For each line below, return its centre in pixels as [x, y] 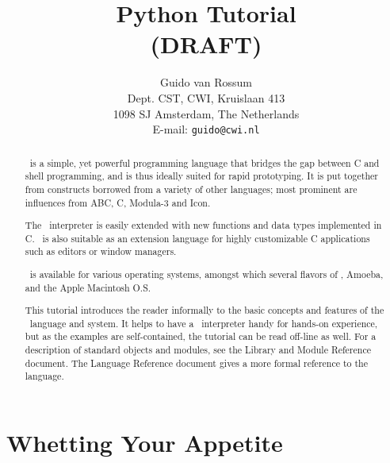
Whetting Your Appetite [145, 443]
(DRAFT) [206, 44]
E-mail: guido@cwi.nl [206, 129]
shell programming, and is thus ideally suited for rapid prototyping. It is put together [201, 176]
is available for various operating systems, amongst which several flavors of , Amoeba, [206, 274]
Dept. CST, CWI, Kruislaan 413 [206, 97]
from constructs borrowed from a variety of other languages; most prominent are [191, 189]
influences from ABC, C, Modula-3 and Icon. [118, 202]
